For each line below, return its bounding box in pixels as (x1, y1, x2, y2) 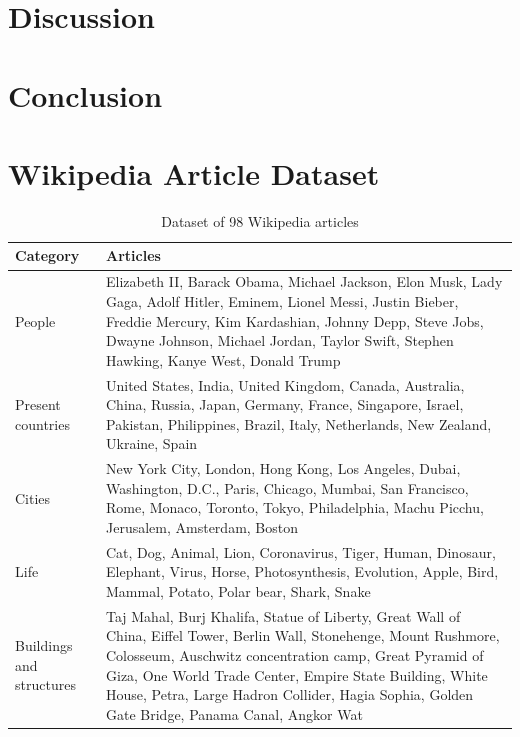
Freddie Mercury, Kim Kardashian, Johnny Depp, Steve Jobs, (106, 310, 484, 331)
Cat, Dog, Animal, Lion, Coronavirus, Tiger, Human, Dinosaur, (106, 541, 496, 562)
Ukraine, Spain (106, 433, 198, 454)
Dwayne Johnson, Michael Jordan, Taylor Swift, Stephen (106, 330, 454, 351)
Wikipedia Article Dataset (8, 152, 380, 193)
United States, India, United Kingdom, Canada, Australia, (106, 374, 465, 395)
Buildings (15, 635, 73, 656)
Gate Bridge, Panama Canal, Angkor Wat (106, 703, 363, 724)
